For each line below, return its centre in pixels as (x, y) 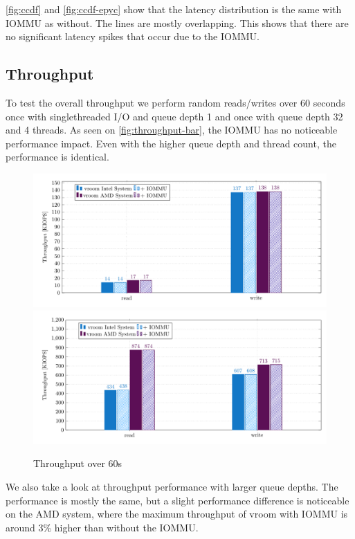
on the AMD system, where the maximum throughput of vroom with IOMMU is (177, 514)
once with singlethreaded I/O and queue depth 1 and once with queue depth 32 (174, 116)
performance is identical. (57, 157)
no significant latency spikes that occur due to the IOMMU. (133, 36)
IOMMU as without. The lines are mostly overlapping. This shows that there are (177, 22)
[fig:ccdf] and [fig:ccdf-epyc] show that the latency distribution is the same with (174, 9)
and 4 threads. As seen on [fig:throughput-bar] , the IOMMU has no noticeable (172, 130)
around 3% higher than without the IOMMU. (102, 527)
